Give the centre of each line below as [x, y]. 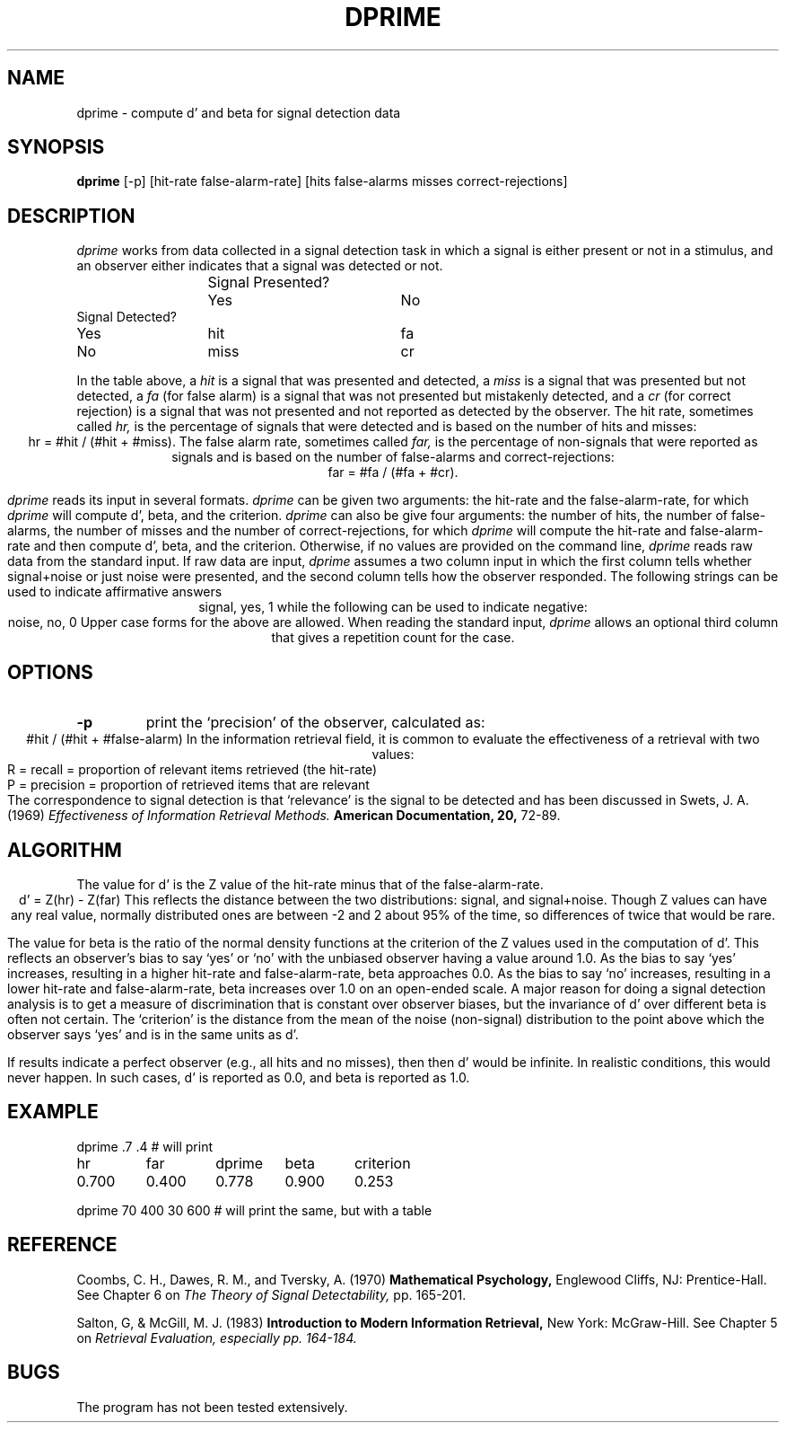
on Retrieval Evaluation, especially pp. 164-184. [217, 1337]
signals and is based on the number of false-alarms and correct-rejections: [393, 457]
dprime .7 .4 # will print [144, 1146]
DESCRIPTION [71, 216]
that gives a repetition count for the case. [393, 638]
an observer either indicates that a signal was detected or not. [260, 266]
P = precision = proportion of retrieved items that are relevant [188, 785]
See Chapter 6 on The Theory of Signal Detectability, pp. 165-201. [271, 1294]
